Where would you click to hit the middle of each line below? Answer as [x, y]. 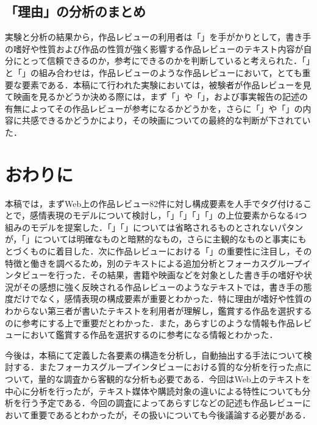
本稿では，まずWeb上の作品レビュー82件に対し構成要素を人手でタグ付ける [154, 203]
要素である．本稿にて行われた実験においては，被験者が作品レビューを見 [166, 84]
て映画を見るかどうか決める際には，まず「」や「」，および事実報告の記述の [156, 97]
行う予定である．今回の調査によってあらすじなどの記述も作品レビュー [162, 403]
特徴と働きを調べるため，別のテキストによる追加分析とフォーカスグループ [154, 263]
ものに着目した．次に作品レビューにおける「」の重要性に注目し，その [171, 251]
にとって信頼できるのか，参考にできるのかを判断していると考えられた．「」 [162, 61]
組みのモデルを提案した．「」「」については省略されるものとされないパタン [154, 227]
